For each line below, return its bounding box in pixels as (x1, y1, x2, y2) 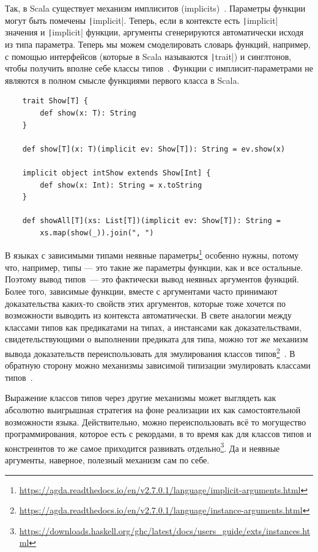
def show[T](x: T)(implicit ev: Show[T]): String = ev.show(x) (22, 144, 286, 153)
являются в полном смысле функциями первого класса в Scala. (5, 73, 240, 86)
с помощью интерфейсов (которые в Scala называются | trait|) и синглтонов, (5, 50, 292, 62)
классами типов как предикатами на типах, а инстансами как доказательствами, (5, 320, 301, 333)
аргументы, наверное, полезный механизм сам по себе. (5, 453, 210, 466)
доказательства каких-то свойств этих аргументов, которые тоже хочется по (5, 296, 286, 309)
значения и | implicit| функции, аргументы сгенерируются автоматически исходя (5, 26, 304, 39)
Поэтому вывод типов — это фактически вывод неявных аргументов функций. (5, 273, 299, 285)
